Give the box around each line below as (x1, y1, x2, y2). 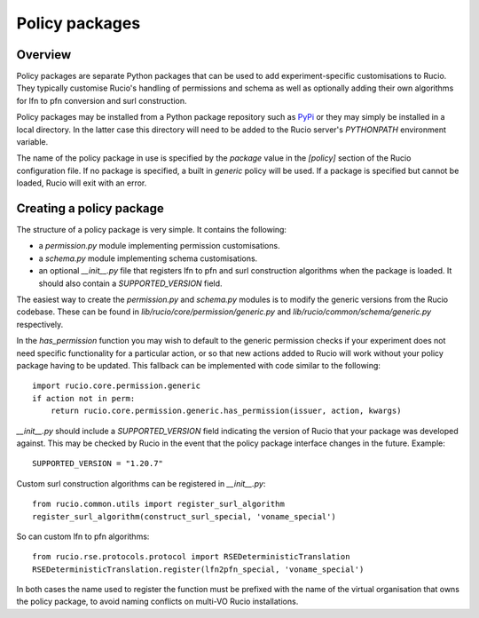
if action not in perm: (32, 393, 136, 403)
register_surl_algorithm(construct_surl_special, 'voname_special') (32, 511, 336, 521)
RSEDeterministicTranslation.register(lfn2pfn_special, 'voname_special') (32, 564, 365, 574)
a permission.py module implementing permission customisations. (38, 241, 280, 251)
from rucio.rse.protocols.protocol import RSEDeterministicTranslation (32, 551, 350, 562)
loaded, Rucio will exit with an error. (16, 178, 147, 188)
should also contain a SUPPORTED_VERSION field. (38, 278, 223, 289)
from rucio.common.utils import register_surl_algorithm (32, 499, 286, 510)
